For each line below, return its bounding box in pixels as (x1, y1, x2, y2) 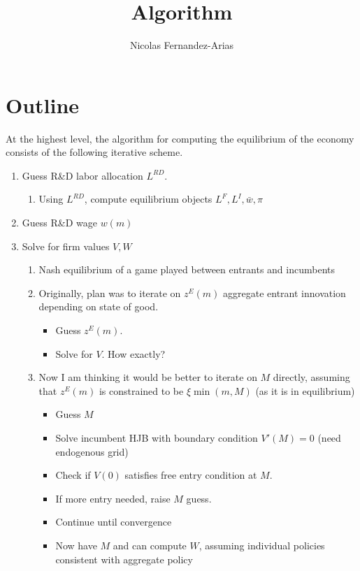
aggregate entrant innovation (223, 285, 346, 300)
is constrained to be (99, 383, 184, 398)
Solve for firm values (22, 238, 110, 253)
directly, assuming (273, 370, 350, 384)
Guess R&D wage (22, 215, 97, 230)
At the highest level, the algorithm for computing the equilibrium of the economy (6, 131, 354, 145)
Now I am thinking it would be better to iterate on (38, 370, 257, 384)
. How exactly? (101, 346, 166, 361)
